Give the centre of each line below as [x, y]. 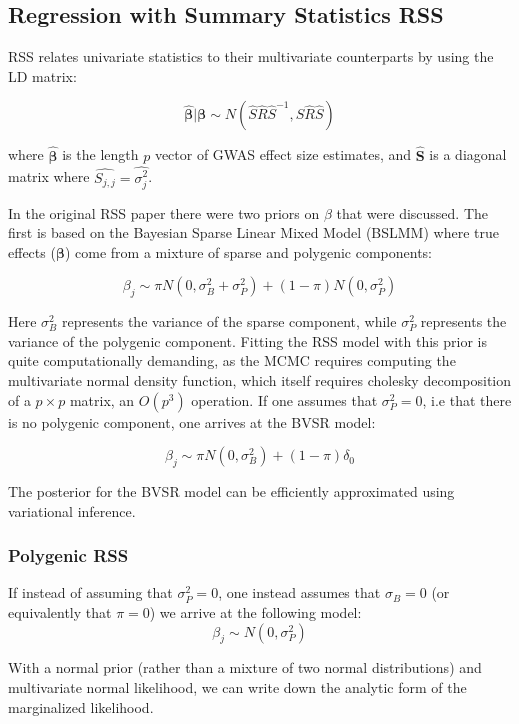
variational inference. [72, 510]
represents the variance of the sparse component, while [229, 321]
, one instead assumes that [299, 592]
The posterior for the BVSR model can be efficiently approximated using [231, 491]
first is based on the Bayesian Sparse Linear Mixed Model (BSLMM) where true [253, 232]
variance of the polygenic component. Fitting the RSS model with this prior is [248, 340]
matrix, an [102, 399]
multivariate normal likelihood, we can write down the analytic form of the [237, 686]
